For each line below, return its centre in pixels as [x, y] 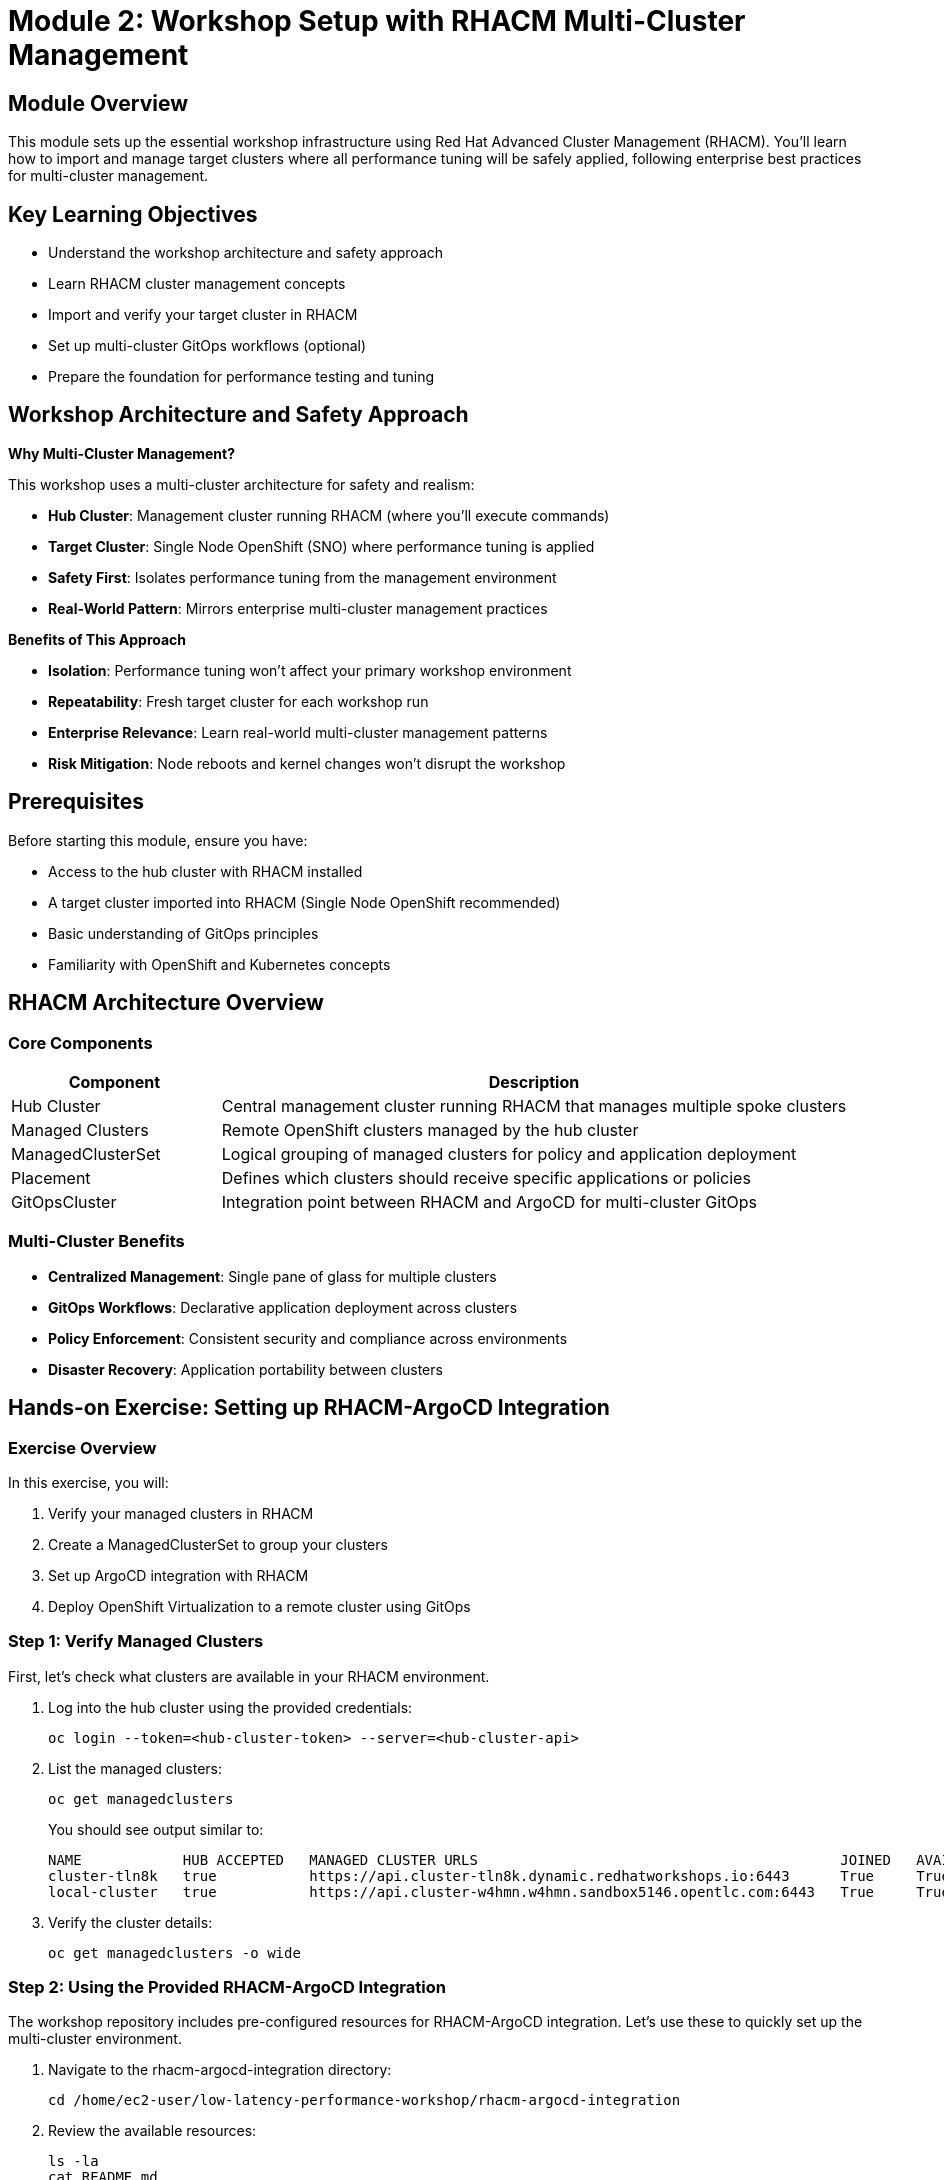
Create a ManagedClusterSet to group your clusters [218, 1544]
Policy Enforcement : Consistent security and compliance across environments [308, 1338]
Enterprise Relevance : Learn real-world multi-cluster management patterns [298, 732]
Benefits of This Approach [97, 639]
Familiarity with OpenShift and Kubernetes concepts [219, 964]
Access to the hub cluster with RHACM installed [205, 871]
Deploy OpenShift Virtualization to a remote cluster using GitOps [259, 1606]
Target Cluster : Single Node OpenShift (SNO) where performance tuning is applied [321, 546]
